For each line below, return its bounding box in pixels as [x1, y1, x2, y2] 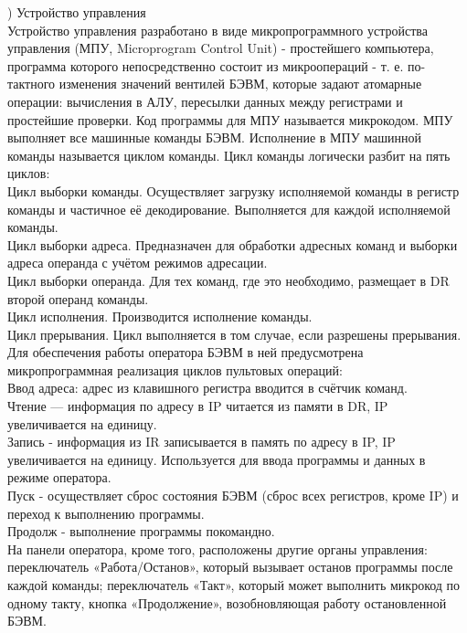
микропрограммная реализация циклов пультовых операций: [7, 360, 343, 379]
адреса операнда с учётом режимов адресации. [7, 253, 268, 272]
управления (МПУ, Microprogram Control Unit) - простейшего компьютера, [7, 38, 434, 58]
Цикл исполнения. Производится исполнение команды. [7, 307, 313, 326]
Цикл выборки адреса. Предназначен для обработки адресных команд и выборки [7, 235, 458, 254]
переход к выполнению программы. [7, 503, 205, 522]
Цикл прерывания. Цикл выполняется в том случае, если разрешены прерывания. [7, 324, 462, 343]
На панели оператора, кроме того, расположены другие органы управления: [7, 539, 428, 558]
